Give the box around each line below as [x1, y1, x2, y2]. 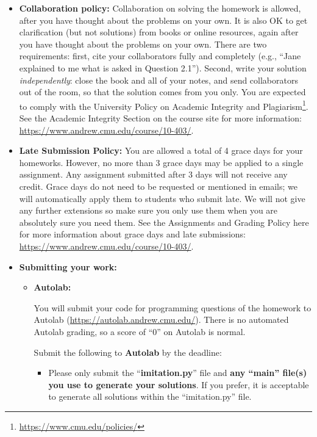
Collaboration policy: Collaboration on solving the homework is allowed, [19, 2, 301, 14]
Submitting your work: [19, 260, 117, 273]
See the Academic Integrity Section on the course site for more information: [19, 112, 302, 124]
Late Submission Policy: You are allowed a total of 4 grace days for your [19, 144, 303, 157]
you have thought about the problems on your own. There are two [19, 37, 267, 50]
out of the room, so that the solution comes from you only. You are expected [19, 85, 306, 98]
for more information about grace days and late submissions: [19, 228, 246, 240]
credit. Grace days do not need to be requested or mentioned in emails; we [19, 179, 298, 192]
